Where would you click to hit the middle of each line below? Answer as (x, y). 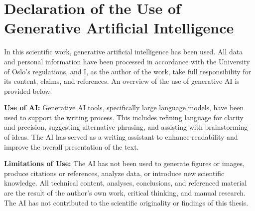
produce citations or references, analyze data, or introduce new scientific (114, 173)
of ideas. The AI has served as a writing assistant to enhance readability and (121, 137)
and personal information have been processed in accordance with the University (127, 61)
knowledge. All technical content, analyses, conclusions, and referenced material (126, 183)
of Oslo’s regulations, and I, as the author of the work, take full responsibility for (128, 71)
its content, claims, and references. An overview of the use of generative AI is (122, 81)
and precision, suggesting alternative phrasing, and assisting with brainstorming (126, 127)
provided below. (28, 91)
